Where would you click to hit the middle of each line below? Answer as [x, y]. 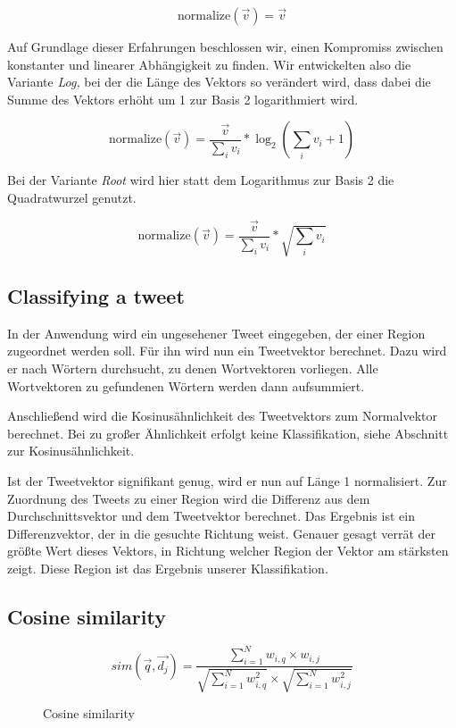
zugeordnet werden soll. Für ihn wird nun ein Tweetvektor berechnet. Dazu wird [227, 351]
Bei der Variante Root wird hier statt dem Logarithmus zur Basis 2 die [201, 180]
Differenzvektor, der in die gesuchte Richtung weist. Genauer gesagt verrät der [222, 533]
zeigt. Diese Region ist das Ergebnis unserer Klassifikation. [168, 568]
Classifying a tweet [96, 296]
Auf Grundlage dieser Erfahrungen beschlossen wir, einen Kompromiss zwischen [225, 46]
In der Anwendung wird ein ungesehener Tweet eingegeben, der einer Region [216, 333]
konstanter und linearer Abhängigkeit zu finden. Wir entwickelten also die [209, 64]
